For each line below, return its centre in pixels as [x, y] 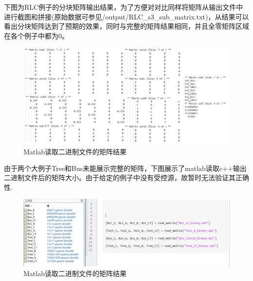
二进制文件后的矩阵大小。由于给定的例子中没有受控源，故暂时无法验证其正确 [126, 178]
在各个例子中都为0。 [36, 35]
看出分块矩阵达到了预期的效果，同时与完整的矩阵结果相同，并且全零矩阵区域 [126, 26]
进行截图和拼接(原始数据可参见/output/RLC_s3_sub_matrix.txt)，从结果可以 [126, 16]
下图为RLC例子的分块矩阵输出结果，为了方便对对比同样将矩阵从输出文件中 [124, 7]
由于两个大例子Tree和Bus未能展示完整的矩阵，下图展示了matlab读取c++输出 [125, 168]
